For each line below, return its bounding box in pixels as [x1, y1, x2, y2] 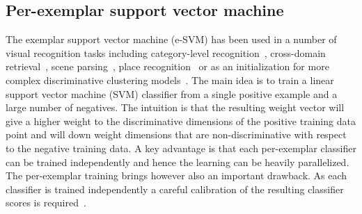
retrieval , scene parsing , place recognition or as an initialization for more [6, 59, 329, 74]
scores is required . [6, 195, 86, 210]
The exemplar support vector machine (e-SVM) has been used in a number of [6, 32, 337, 47]
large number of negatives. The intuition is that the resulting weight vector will [6, 100, 345, 115]
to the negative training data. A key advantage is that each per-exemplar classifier [6, 140, 356, 155]
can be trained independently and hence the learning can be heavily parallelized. [6, 154, 349, 169]
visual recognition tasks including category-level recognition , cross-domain [6, 45, 326, 60]
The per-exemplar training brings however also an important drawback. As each [6, 168, 347, 183]
